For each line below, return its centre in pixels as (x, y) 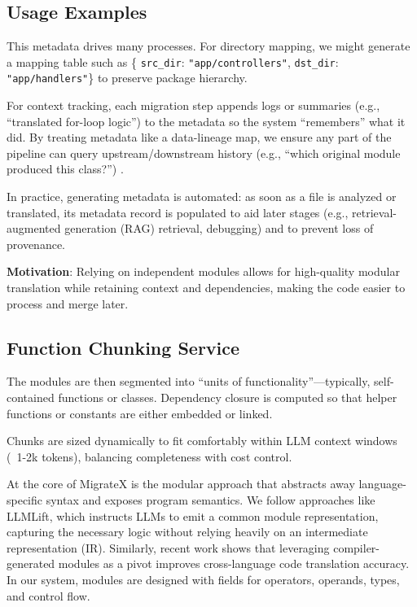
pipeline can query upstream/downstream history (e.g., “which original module (204, 153)
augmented (34, 228)
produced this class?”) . (65, 169)
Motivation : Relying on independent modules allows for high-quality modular (203, 271)
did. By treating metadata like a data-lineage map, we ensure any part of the (199, 137)
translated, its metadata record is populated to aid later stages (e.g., (178, 212)
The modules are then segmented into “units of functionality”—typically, (189, 381)
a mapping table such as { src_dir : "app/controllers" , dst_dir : (173, 61)
